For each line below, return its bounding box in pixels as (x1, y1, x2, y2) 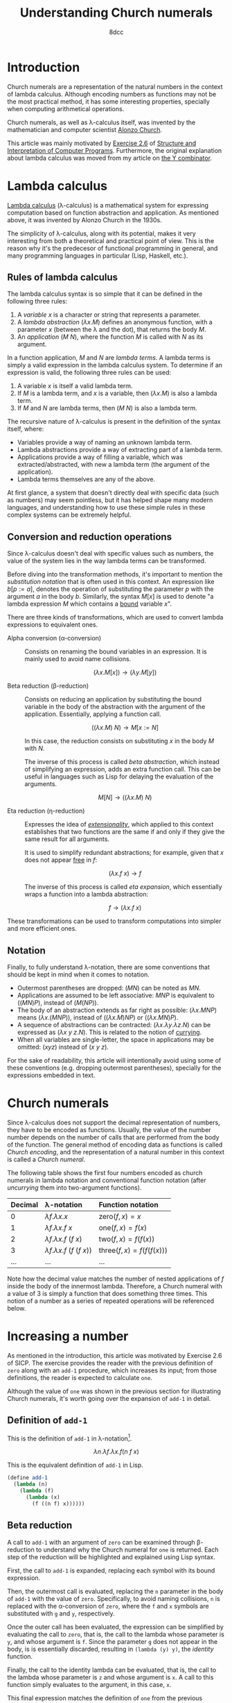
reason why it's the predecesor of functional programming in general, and (7, 244, 218, 252)
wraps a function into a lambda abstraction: (24, 890, 149, 899)
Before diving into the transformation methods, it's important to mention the (7, 570, 223, 579)
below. (7, 1304, 26, 1312)
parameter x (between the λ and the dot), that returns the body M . (17, 325, 206, 334)
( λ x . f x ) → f (108, 870, 142, 878)
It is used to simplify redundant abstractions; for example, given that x (24, 849, 224, 857)
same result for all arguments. (24, 835, 109, 843)
